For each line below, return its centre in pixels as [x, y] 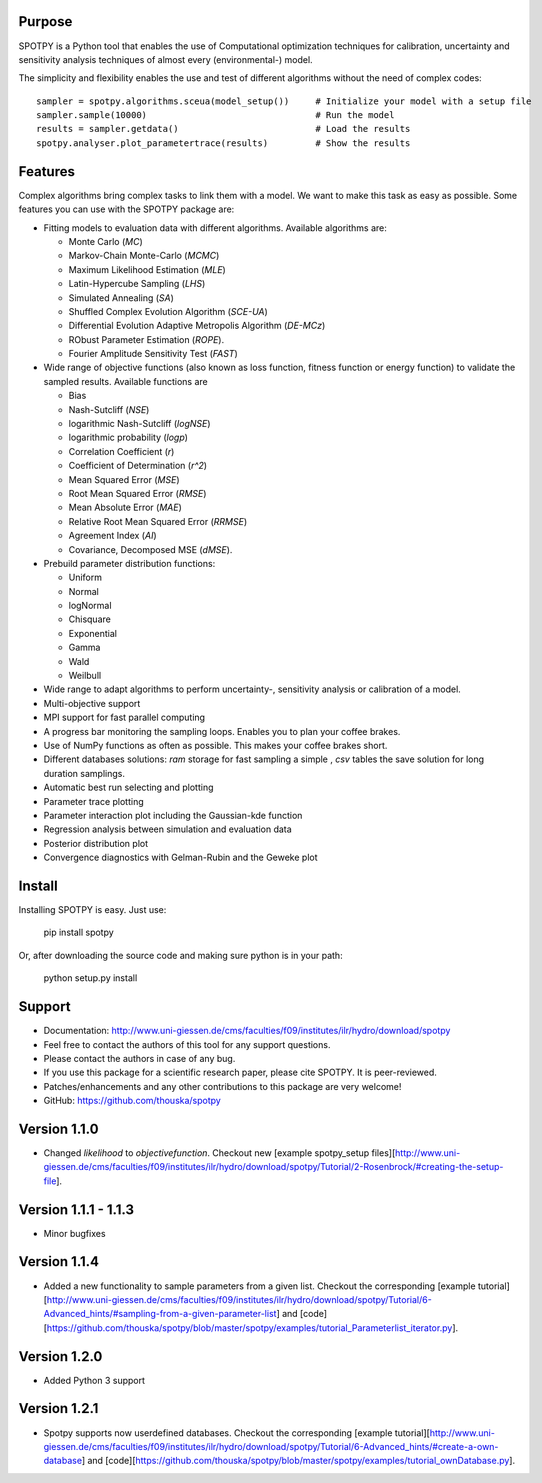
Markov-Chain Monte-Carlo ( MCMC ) [144, 256]
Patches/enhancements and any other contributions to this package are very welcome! [222, 1086]
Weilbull [85, 676]
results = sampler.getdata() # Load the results [223, 129]
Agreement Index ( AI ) [112, 536]
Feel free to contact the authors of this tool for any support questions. [187, 1044]
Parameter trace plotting [93, 801]
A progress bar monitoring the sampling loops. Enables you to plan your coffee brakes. [222, 731]
